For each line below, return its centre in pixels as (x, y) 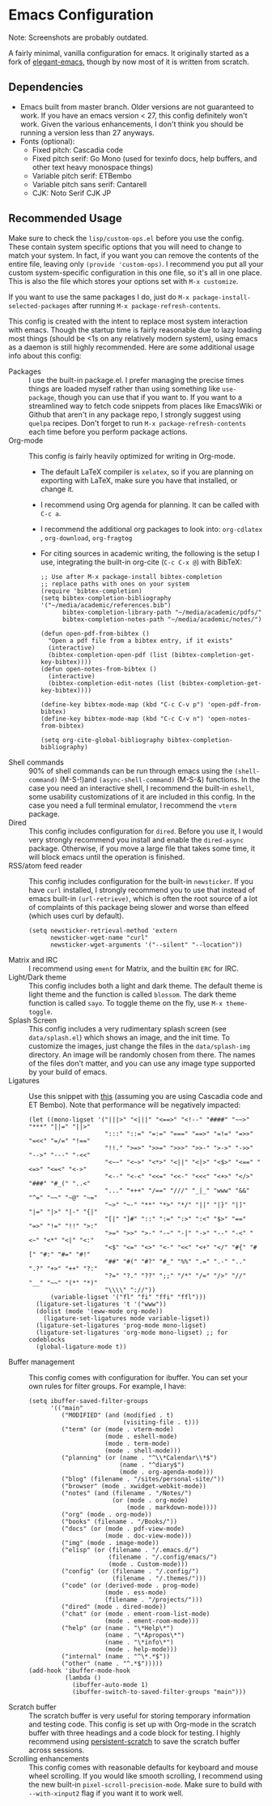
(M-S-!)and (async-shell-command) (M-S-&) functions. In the (160, 779)
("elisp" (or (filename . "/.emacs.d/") (130, 1550)
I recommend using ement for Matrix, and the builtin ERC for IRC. (134, 968)
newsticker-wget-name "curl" (99, 937)
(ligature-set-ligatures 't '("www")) (102, 1304)
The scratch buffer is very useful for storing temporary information (140, 1715)
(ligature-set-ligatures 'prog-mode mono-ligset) (121, 1325)
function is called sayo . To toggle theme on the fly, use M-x (125, 1002)
